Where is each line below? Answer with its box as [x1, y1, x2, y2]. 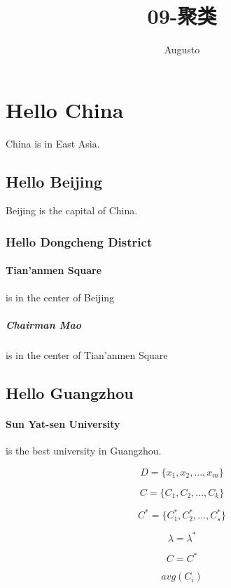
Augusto [164, 42, 200, 57]
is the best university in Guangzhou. [6, 443, 162, 458]
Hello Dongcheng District [6, 233, 153, 250]
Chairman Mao [6, 317, 82, 332]
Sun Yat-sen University [6, 416, 120, 431]
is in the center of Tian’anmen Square [6, 347, 168, 362]
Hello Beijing [6, 170, 102, 192]
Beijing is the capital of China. [6, 203, 138, 218]
